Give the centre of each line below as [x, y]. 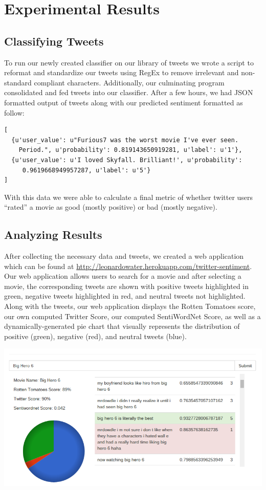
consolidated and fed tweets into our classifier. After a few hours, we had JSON [129, 92]
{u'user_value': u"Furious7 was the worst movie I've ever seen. [125, 140]
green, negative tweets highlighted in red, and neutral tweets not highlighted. [125, 296]
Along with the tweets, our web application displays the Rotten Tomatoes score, [130, 306]
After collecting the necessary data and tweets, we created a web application [124, 256]
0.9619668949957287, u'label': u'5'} [86, 170]
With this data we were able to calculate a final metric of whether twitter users [129, 197]
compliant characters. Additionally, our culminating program [129, 82]
